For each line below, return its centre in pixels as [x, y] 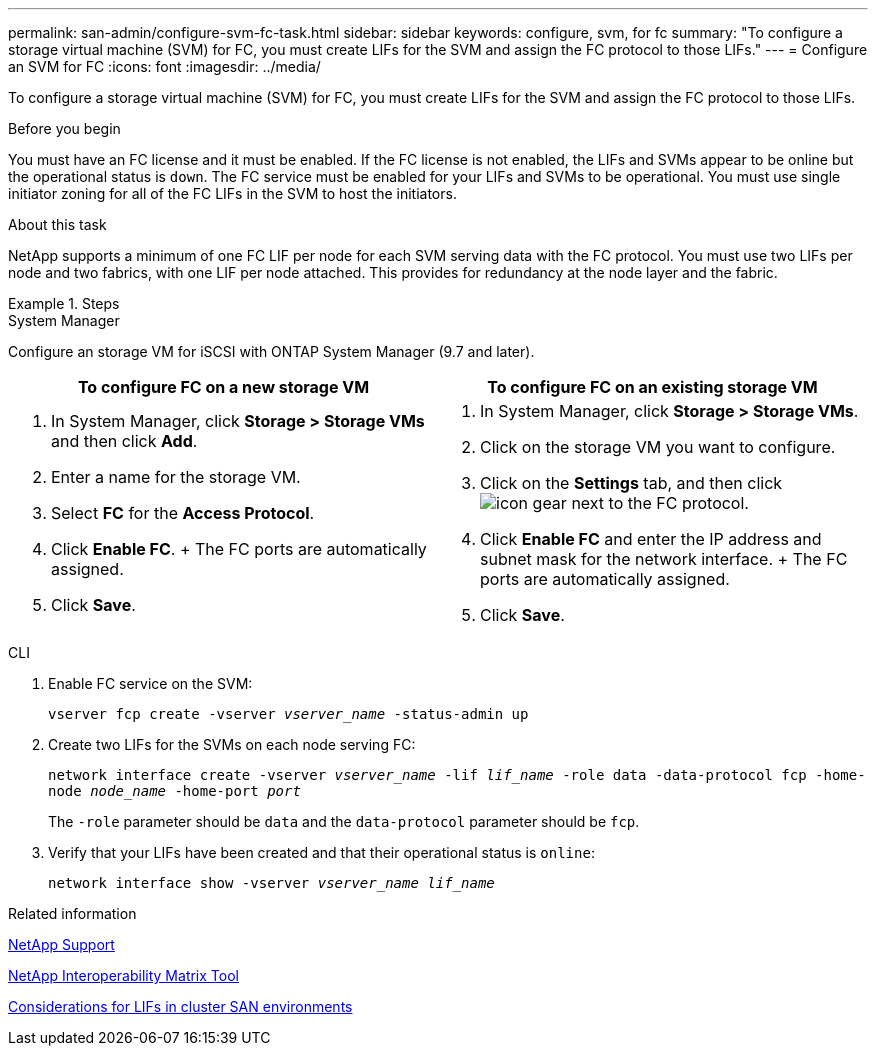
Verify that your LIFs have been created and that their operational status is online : [321, 852]
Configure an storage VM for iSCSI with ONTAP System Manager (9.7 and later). [271, 351]
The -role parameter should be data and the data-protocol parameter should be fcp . [344, 821]
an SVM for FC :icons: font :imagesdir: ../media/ [164, 66]
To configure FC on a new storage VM [223, 387]
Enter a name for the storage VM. [176, 477]
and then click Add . [124, 441]
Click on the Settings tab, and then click [631, 483]
